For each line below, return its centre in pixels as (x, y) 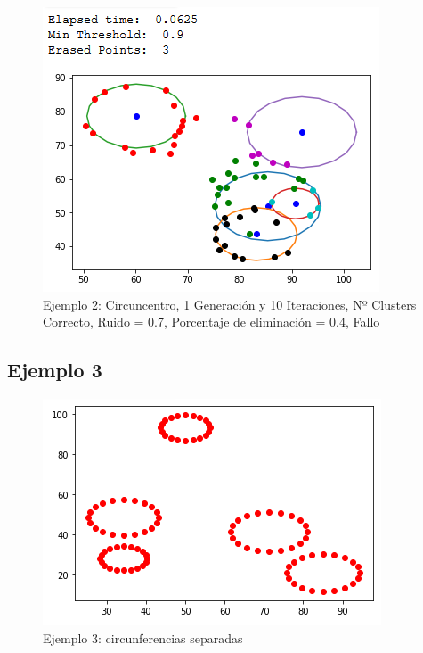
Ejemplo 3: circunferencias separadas (143, 637)
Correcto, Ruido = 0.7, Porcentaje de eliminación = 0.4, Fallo (211, 322)
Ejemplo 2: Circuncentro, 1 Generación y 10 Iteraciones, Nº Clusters (230, 304)
